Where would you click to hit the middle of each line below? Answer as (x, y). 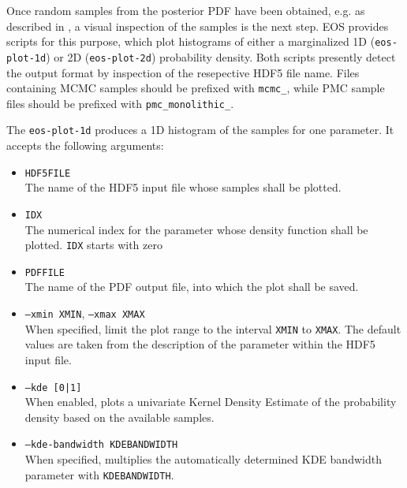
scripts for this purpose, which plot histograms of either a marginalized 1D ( (191, 41)
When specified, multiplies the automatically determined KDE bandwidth (203, 459)
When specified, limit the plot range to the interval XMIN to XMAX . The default (213, 328)
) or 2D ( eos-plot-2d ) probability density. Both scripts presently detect (221, 56)
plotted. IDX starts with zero (93, 245)
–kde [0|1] (53, 387)
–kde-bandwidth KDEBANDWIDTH (101, 445)
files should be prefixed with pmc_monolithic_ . (120, 103)
